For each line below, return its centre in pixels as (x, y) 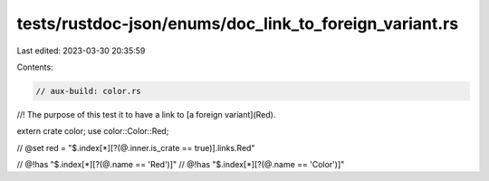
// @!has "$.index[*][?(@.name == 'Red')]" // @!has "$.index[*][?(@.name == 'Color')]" (181, 165)
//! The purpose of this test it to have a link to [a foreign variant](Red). (146, 114)
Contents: (35, 67)
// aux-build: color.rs (89, 91)
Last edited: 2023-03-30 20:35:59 (81, 51)
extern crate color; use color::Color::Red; (93, 131)
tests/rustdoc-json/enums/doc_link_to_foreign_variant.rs (238, 24)
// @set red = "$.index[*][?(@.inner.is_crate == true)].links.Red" (136, 148)
